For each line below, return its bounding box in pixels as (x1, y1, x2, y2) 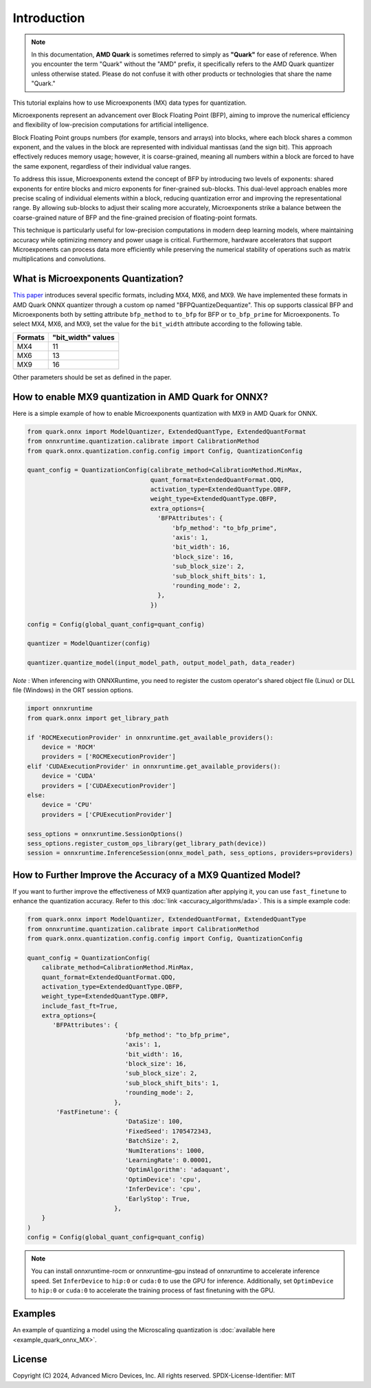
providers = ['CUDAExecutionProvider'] (41, 781, 177, 790)
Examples (12, 1308, 56, 1320)
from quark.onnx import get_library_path (27, 714, 169, 722)
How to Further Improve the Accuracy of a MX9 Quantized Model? (12, 869, 301, 881)
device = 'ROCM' (41, 744, 96, 751)
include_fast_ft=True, (41, 1002, 118, 1010)
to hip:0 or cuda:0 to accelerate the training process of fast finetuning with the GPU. (31, 1286, 275, 1294)
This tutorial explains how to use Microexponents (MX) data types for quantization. (12, 98, 247, 107)
